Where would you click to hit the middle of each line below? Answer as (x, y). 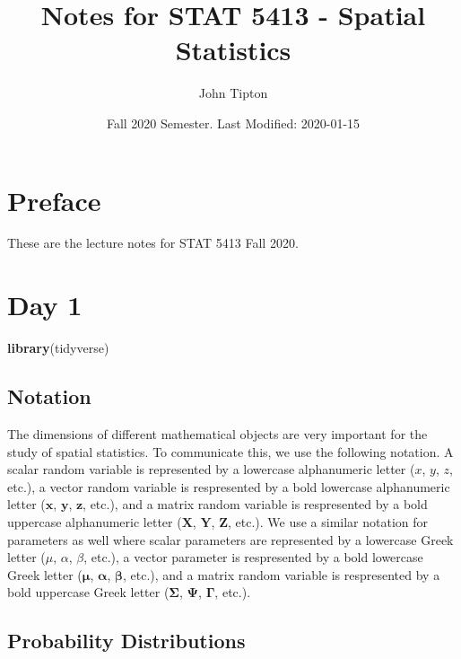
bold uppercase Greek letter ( (88, 592)
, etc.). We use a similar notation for (328, 521)
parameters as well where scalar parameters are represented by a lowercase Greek (230, 539)
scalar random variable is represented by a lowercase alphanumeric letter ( (211, 469)
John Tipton (233, 93)
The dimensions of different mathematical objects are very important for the (217, 433)
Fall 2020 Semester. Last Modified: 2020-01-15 (233, 123)
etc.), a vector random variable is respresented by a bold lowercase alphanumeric (229, 486)
